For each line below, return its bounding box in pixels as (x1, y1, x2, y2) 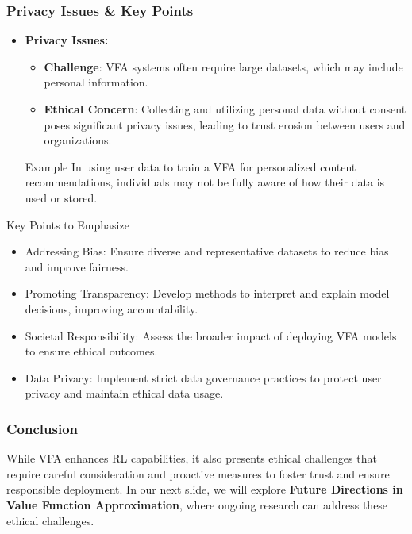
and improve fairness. (25, 258, 129, 275)
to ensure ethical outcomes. (25, 343, 158, 359)
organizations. (44, 132, 112, 148)
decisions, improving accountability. (25, 300, 198, 317)
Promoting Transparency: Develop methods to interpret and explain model (25, 285, 390, 302)
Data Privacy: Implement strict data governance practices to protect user (25, 369, 382, 386)
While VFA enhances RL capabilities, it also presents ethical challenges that (6, 450, 377, 467)
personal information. (44, 74, 148, 90)
